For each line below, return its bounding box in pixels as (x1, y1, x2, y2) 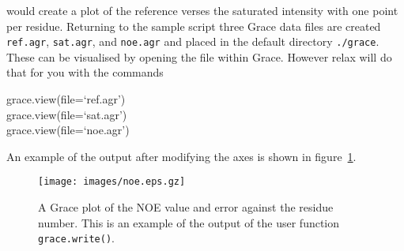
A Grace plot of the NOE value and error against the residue (38, 199, 334, 215)
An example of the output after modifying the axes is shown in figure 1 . (6, 148, 357, 164)
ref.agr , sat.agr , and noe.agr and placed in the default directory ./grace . (6, 33, 379, 50)
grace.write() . (38, 230, 115, 246)
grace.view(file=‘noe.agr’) (6, 122, 130, 138)
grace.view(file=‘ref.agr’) (6, 91, 126, 107)
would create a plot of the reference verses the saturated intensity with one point (6, 2, 398, 18)
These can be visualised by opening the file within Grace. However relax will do (6, 48, 392, 65)
